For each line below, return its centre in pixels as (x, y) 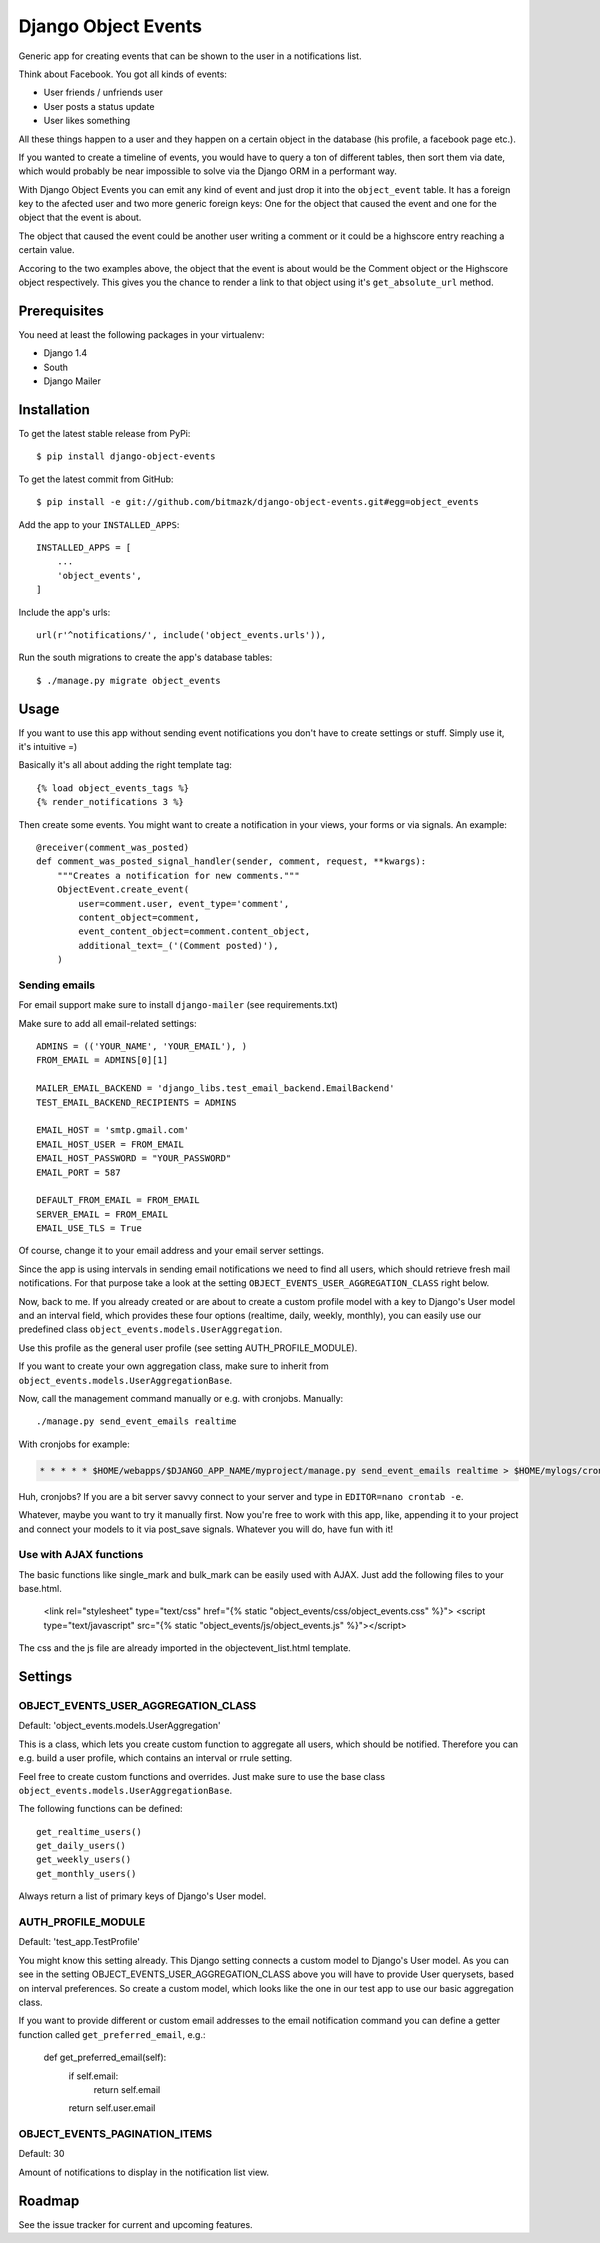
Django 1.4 (65, 353)
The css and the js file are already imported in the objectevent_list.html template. (185, 1648)
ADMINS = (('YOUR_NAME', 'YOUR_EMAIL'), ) (142, 1046)
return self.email (127, 2089)
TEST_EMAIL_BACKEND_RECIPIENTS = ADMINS (136, 1102)
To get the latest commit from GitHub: (96, 479)
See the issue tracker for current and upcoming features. (136, 2224)
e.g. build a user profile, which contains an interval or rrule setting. (155, 1758)
